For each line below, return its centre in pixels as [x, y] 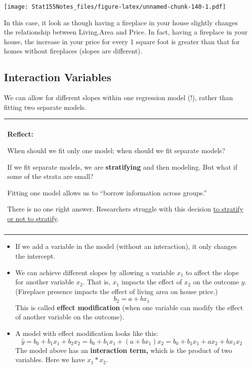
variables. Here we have [50, 359]
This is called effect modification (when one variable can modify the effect [129, 307]
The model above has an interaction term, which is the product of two [124, 350]
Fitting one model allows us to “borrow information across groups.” [107, 192]
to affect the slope [212, 272]
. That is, [96, 282]
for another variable [45, 282]
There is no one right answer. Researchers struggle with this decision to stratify [125, 209]
